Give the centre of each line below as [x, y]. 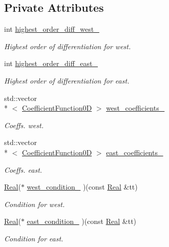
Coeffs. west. [24, 125]
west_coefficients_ [135, 108]
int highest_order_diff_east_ [51, 63]
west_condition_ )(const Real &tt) [82, 187]
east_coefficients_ [135, 152]
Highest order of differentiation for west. [68, 46]
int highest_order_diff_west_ [52, 29]
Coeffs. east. [23, 169]
